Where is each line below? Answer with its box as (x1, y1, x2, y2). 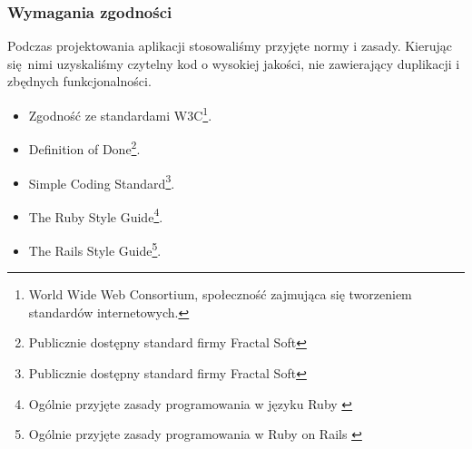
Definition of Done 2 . (28, 137, 141, 158)
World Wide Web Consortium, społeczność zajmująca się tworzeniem (28, 285, 412, 304)
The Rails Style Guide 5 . (28, 239, 162, 259)
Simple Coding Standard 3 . (28, 171, 175, 192)
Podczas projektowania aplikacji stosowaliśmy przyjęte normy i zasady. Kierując (7, 36, 452, 55)
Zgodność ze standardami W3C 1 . (28, 103, 212, 124)
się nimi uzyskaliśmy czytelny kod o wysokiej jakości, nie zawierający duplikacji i (7, 54, 460, 73)
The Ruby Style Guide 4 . (28, 204, 163, 226)
